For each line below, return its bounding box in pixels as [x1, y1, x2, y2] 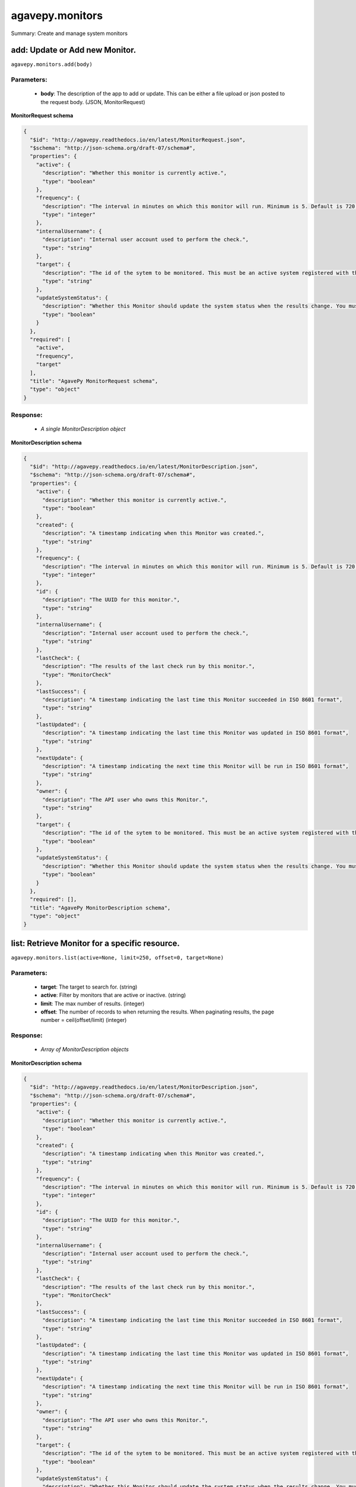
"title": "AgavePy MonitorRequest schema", [30, 378, 158, 384]
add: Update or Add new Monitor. [11, 45, 136, 55]
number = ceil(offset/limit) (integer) [40, 1017, 127, 1024]
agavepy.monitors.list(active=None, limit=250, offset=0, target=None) [11, 954, 224, 961]
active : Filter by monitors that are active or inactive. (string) [40, 992, 186, 999]
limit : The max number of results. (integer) [40, 1000, 145, 1007]
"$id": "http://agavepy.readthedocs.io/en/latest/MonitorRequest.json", [30, 136, 246, 143]
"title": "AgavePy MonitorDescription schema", [30, 904, 171, 911]
